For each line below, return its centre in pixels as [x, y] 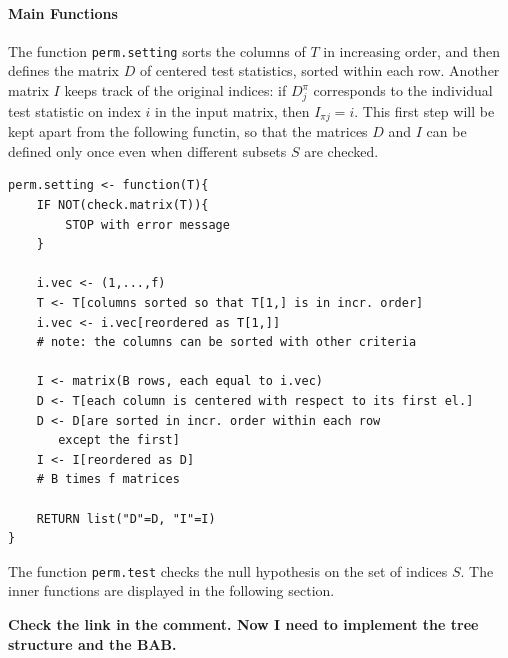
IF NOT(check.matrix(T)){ [122, 205]
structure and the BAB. [92, 643]
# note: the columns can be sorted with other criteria [226, 342]
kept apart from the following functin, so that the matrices [188, 131]
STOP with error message [147, 224]
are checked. [341, 150]
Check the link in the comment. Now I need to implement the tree [243, 623]
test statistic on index [74, 110]
